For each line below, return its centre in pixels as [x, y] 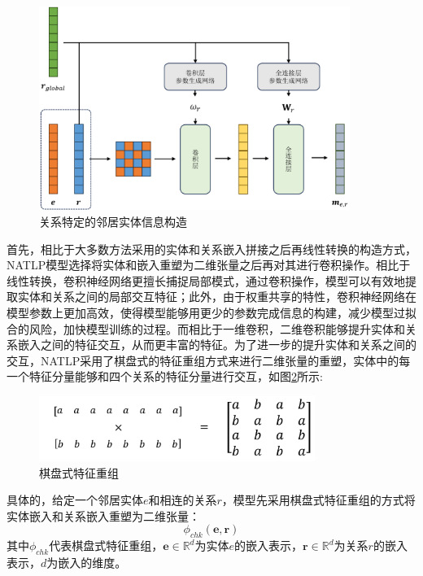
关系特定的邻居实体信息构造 [113, 221]
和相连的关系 [183, 500]
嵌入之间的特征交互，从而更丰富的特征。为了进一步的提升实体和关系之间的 [217, 345]
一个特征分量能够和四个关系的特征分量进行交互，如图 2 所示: [165, 376]
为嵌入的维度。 [87, 563]
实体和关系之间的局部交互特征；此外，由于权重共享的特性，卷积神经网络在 [217, 297]
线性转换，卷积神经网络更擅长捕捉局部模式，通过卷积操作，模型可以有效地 [206, 280]
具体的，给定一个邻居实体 [75, 500]
